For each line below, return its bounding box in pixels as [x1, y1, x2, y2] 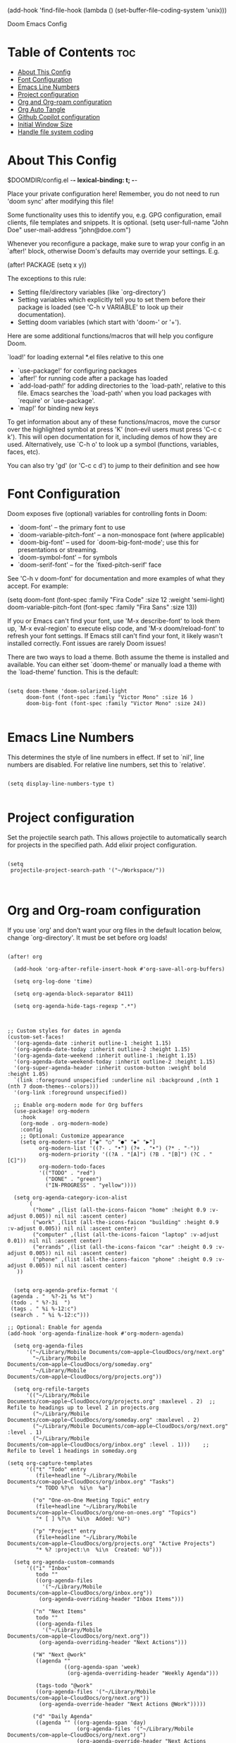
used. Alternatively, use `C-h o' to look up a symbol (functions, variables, [7, 440, 219, 448]
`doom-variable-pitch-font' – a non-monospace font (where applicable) [17, 530, 225, 539]
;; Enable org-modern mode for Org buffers [13, 1101, 143, 1108]
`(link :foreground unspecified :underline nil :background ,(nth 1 [13, 1077, 219, 1084]
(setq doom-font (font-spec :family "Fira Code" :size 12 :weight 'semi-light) [7, 595, 225, 604]
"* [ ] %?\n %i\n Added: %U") [35, 1515, 131, 1522]
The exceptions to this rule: [7, 274, 87, 282]
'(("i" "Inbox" [25, 1564, 71, 1571]
